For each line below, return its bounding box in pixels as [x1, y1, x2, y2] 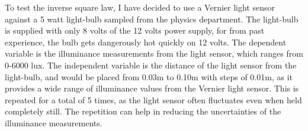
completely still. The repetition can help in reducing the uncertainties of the [5, 105, 281, 117]
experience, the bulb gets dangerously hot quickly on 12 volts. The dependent [5, 35, 287, 48]
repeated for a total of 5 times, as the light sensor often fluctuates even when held [5, 93, 302, 106]
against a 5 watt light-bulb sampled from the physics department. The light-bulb [5, 12, 299, 25]
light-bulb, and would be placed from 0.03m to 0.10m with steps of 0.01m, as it [5, 70, 293, 83]
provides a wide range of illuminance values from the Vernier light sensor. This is [5, 82, 299, 94]
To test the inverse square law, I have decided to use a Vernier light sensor [5, 1, 275, 13]
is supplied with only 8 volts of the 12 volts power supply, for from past [5, 24, 265, 37]
